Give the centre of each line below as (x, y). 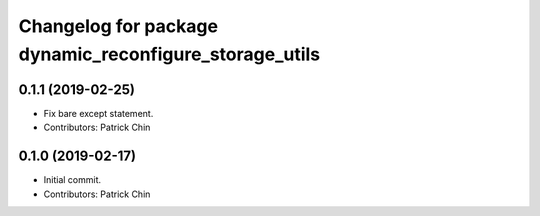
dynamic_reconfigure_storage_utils (169, 54)
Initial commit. (72, 180)
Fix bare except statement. (98, 113)
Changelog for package (118, 26)
